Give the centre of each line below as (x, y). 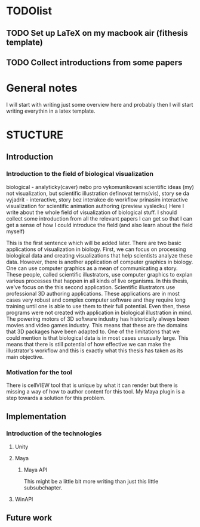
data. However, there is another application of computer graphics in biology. (100, 262)
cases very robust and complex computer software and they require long (96, 300)
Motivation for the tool (39, 372)
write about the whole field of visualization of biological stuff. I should (92, 212)
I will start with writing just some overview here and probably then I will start (100, 104)
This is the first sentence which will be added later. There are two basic (94, 243)
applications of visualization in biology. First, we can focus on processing (96, 249)
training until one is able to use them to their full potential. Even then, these (98, 306)
